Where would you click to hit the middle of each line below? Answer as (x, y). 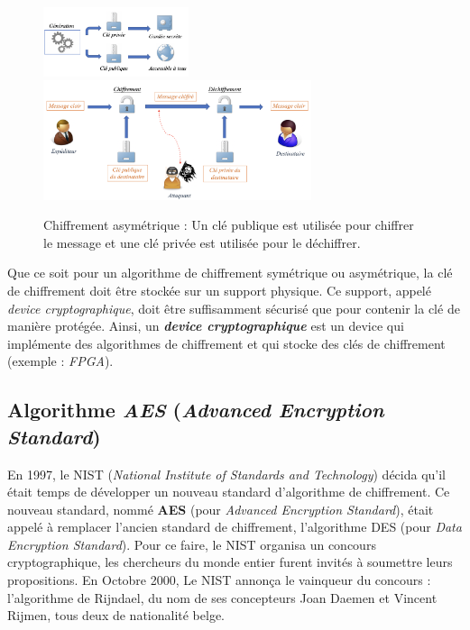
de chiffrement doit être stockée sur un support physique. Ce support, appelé (219, 290)
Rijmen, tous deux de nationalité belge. (116, 615)
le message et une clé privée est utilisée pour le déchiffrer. (202, 242)
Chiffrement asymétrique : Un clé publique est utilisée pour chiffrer (229, 225)
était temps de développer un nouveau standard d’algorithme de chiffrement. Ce (229, 492)
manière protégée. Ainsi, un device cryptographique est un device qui (206, 326)
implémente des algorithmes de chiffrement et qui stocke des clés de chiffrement (226, 343)
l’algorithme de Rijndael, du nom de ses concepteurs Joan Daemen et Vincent (222, 597)
